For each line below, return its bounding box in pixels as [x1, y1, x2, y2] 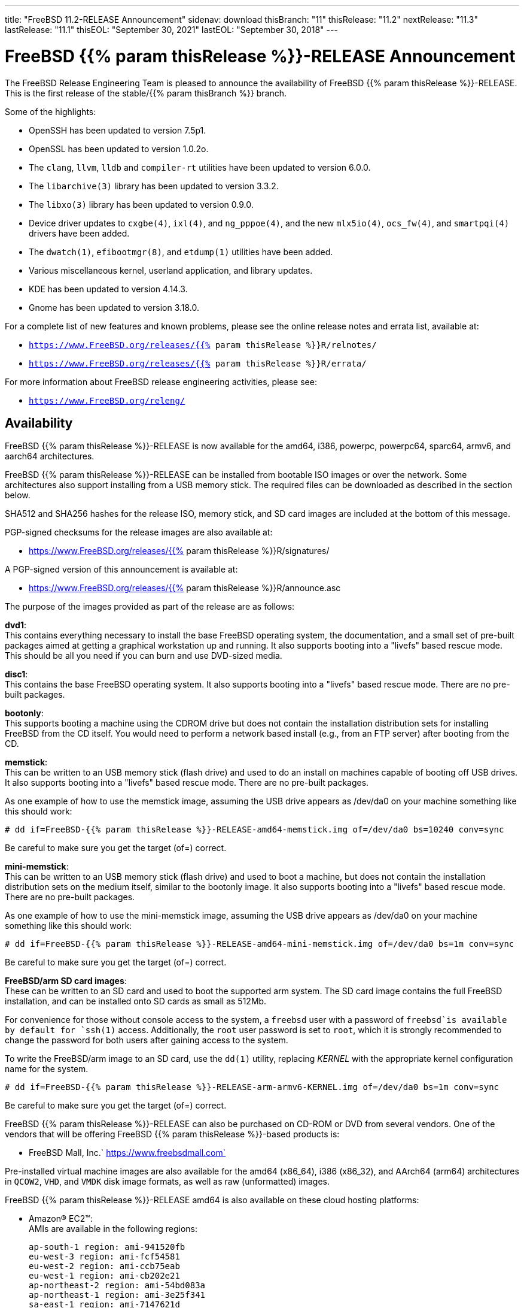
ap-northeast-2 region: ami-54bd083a [29, 1280, 206, 1291]
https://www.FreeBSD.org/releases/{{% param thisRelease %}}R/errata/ [29, 358, 367, 368]
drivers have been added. [29, 228, 130, 238]
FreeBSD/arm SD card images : [5, 976, 127, 986]
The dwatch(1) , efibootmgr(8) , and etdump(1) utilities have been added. [29, 246, 333, 257]
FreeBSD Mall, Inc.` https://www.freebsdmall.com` [29, 1147, 226, 1158]
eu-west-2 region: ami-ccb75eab [29, 1261, 180, 1271]
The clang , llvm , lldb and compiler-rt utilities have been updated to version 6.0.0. [29, 162, 371, 172]
